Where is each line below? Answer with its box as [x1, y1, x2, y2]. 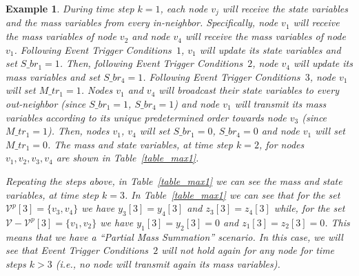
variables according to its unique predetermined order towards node [6, 110, 287, 124]
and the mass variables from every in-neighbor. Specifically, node [6, 15, 278, 30]
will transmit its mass [234, 97, 327, 111]
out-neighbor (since [6, 97, 86, 111]
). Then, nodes [48, 124, 110, 138]
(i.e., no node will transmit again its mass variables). [55, 256, 280, 270]
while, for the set [274, 201, 345, 215]
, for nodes [258, 137, 305, 151]
